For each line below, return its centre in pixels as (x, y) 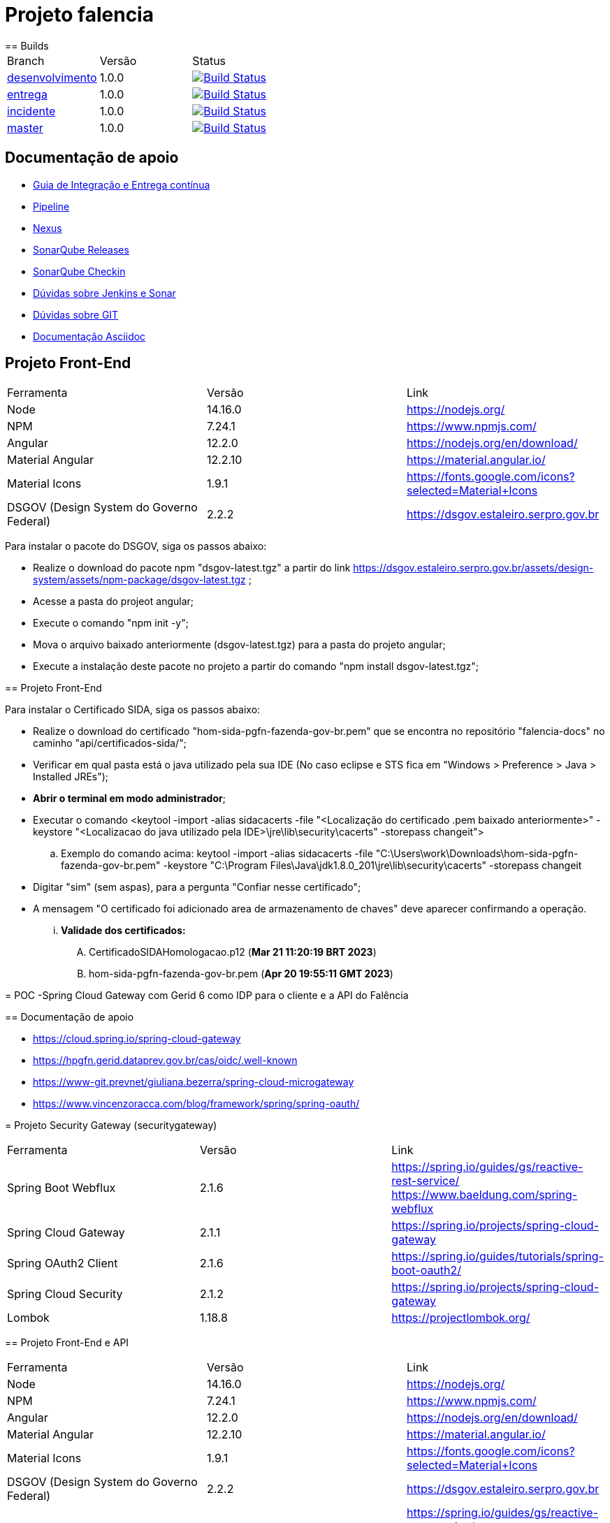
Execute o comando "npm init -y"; (111, 623)
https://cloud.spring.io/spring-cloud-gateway (137, 1039)
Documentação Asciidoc (89, 336)
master (25, 127)
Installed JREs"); (71, 777)
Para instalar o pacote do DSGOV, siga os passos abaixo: (136, 546)
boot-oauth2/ (427, 1270)
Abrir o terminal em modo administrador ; (129, 799)
